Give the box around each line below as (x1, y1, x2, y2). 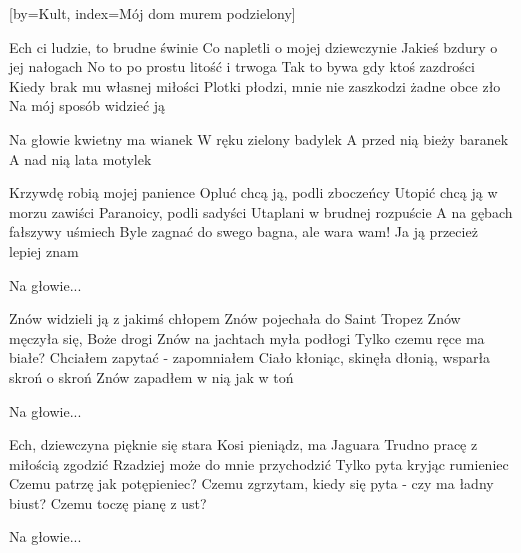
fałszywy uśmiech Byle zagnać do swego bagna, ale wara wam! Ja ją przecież (9, 221, 478, 242)
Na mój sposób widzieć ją (9, 95, 166, 116)
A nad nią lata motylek (9, 148, 152, 169)
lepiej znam (9, 240, 79, 261)
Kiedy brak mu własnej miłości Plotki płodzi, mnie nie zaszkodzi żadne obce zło (9, 75, 501, 96)
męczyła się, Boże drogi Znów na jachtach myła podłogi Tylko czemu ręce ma (9, 327, 485, 348)
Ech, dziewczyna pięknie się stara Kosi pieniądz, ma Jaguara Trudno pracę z (9, 434, 478, 455)
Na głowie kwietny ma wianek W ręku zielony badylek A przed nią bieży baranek (9, 128, 509, 149)
